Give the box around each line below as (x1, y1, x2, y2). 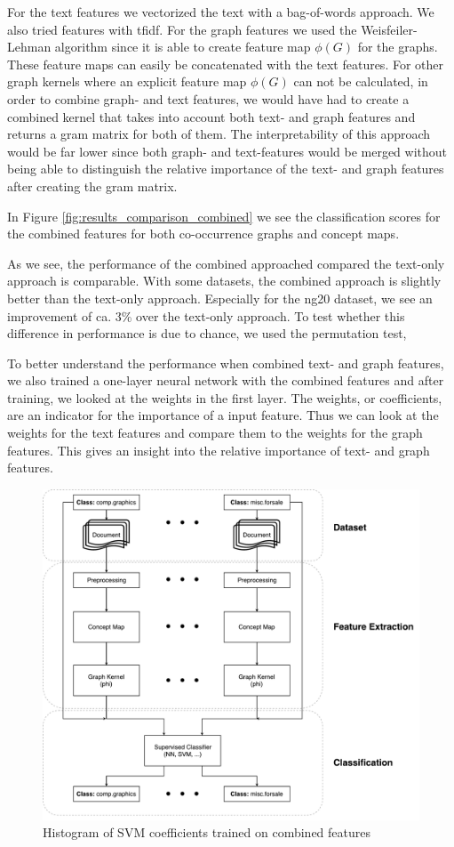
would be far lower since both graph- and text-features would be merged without (7, 141, 448, 160)
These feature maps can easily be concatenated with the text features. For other (7, 54, 444, 73)
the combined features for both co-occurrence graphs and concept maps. (7, 224, 400, 243)
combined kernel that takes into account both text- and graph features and (7, 107, 416, 125)
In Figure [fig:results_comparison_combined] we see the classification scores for (7, 206, 441, 225)
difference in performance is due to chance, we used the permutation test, (7, 324, 407, 343)
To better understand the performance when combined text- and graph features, (7, 353, 444, 372)
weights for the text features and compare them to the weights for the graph (7, 423, 423, 442)
